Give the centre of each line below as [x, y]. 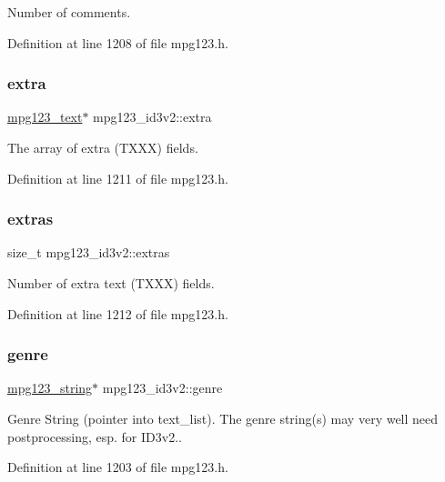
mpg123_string [50, 388]
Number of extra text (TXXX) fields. [111, 283]
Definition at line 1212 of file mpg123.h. [118, 313]
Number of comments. [69, 12]
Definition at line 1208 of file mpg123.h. [118, 42]
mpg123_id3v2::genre [162, 388]
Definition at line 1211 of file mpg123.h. [118, 178]
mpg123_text [45, 117]
